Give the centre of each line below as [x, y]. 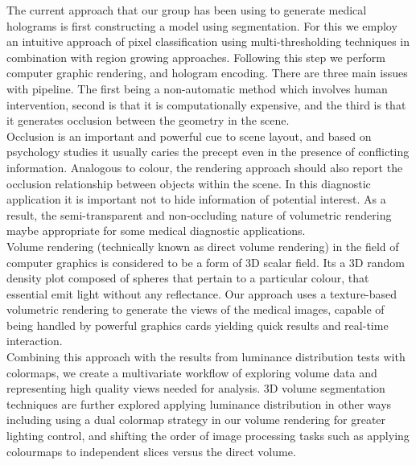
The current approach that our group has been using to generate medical [187, 10]
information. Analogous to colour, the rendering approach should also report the [205, 167]
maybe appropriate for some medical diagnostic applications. [156, 230]
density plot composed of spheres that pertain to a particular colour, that [188, 278]
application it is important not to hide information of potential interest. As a [196, 199]
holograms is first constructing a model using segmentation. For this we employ [202, 25]
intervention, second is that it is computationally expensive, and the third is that [206, 104]
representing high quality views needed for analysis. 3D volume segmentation [196, 388]
